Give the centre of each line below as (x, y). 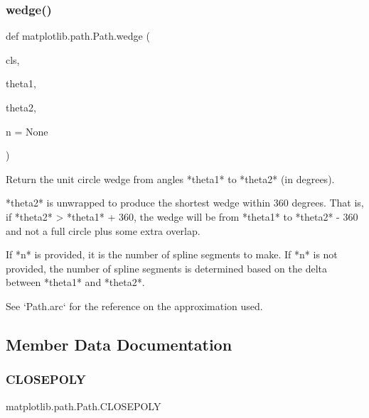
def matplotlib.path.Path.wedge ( (78, 36)
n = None (27, 131)
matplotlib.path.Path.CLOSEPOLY (84, 406)
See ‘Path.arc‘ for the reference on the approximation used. (134, 306)
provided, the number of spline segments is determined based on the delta (166, 268)
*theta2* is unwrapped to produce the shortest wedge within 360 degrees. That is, (185, 203)
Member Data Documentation (119, 344)
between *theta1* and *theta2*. (75, 282)
